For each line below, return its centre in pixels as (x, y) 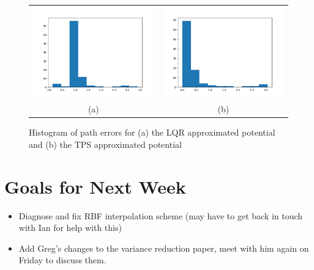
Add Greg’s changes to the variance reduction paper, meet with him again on (164, 248)
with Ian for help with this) (70, 228)
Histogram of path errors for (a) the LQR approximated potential (152, 132)
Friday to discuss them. (62, 260)
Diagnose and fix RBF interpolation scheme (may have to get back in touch (161, 215)
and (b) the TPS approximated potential (105, 144)
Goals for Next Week (95, 186)
